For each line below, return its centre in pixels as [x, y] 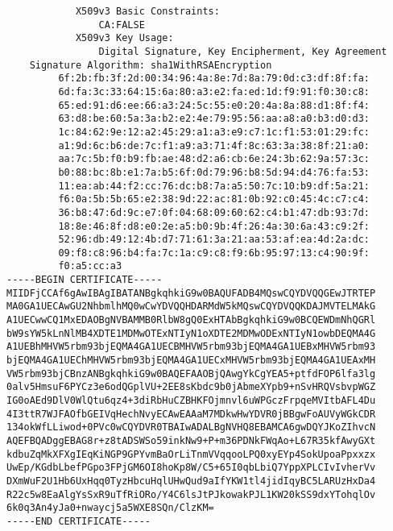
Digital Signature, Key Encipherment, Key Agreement [243, 51]
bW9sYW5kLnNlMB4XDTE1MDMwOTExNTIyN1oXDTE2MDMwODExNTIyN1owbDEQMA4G [191, 333]
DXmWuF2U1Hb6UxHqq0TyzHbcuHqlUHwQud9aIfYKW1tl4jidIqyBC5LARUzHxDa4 [191, 481]
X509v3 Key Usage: [124, 38]
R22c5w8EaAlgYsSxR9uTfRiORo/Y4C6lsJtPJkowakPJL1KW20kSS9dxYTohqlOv [191, 494]
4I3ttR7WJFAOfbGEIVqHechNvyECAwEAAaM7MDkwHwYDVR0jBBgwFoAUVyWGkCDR [191, 414]
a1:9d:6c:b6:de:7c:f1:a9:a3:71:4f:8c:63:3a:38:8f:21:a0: [214, 145]
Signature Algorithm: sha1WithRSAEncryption [151, 65]
